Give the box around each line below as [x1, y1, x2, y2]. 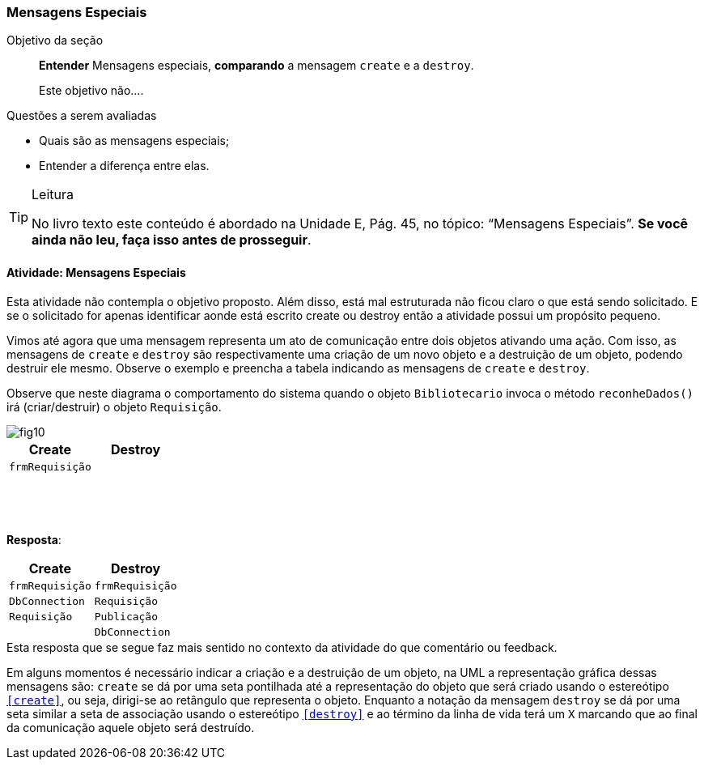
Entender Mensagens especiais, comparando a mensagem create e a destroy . [39, 58, 474, 73]
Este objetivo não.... [39, 83, 144, 98]
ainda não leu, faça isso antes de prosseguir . [32, 232, 312, 249]
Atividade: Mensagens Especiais [6, 265, 186, 279]
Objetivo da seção [6, 33, 104, 48]
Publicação [94, 610, 159, 623]
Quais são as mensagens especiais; [39, 134, 230, 148]
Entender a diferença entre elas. [39, 159, 210, 173]
